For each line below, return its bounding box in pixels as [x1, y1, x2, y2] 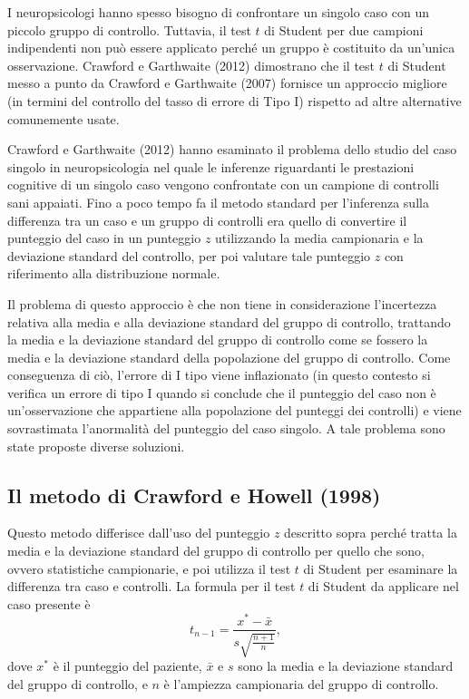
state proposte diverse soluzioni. [7, 436, 185, 455]
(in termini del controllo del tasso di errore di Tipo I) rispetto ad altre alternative [7, 91, 462, 110]
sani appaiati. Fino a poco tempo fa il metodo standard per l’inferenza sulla [7, 192, 429, 211]
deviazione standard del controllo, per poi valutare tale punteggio [7, 246, 371, 265]
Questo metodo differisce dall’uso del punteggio [7, 523, 270, 542]
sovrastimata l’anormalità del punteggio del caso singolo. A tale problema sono [7, 419, 445, 438]
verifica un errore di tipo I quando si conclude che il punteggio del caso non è [7, 383, 436, 402]
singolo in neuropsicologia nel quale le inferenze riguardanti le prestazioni [7, 157, 415, 176]
